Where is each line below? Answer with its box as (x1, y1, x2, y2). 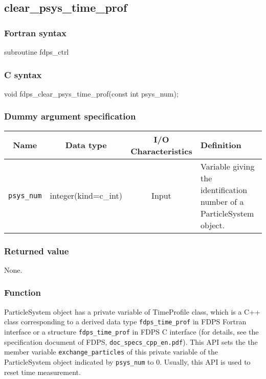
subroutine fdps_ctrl (4, 46, 69, 57)
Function (4, 286, 41, 299)
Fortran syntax (4, 26, 67, 39)
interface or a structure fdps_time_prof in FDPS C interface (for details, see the (4, 326, 259, 337)
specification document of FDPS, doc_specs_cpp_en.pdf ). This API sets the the (4, 336, 258, 347)
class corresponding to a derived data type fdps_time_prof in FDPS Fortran (4, 316, 247, 327)
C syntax (4, 68, 42, 81)
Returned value (4, 244, 69, 257)
